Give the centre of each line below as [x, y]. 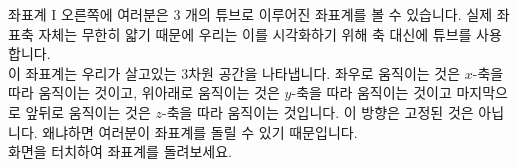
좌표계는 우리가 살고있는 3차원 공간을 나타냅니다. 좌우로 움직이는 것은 [243, 72]
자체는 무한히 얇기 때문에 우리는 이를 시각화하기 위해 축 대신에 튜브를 [255, 33]
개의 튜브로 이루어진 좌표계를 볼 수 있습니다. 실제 [339, 14]
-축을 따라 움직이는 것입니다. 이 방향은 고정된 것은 [317, 111]
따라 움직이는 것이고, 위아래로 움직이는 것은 [144, 92]
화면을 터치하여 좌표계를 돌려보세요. [120, 151]
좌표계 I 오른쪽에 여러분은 [88, 14]
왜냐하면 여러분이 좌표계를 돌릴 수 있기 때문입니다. [200, 131]
